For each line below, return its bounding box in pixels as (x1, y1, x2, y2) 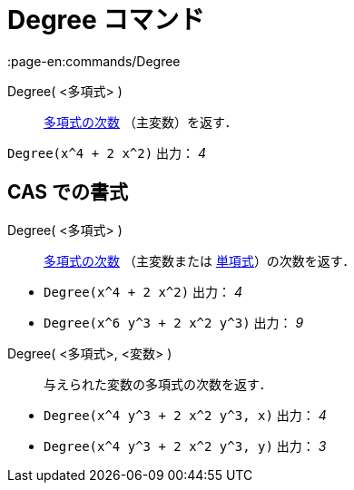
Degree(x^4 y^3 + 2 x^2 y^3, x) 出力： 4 (44, 407, 327, 423)
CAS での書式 (7, 181, 129, 204)
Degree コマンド (7, 5, 205, 35)
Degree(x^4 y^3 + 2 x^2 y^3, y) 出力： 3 (44, 437, 327, 454)
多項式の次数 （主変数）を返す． (44, 113, 238, 130)
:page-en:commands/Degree (7, 53, 181, 69)
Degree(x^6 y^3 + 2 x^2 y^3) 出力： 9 (44, 314, 304, 330)
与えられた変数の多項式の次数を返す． (44, 376, 272, 392)
